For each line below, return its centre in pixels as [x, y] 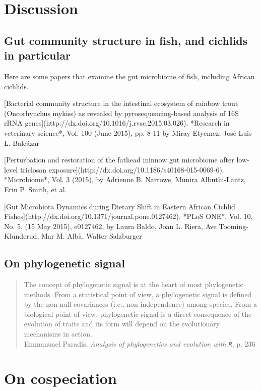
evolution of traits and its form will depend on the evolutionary [122, 324]
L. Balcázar [22, 143]
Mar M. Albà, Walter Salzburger [91, 236]
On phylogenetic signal [64, 263]
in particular [37, 55]
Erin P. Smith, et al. [36, 189]
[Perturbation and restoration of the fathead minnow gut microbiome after [119, 160]
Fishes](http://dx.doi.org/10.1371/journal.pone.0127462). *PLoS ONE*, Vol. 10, [128, 216]
